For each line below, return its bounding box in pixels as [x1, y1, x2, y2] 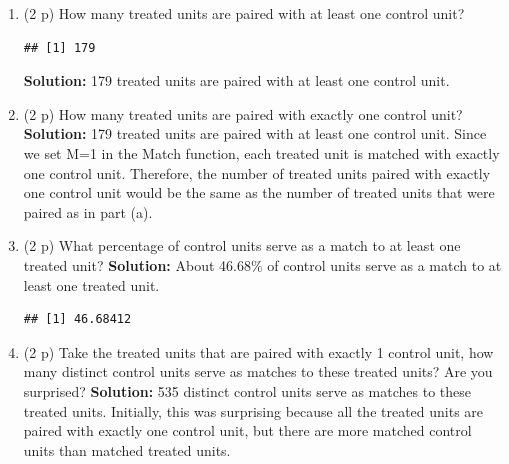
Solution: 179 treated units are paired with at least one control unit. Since [23, 123, 487, 144]
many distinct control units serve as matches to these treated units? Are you [23, 361, 493, 382]
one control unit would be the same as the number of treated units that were [23, 182, 495, 203]
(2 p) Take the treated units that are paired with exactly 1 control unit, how [23, 341, 494, 362]
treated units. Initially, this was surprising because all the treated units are [23, 400, 484, 421]
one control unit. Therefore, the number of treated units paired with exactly [23, 162, 491, 183]
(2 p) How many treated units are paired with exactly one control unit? [23, 103, 463, 124]
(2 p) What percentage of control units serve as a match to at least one [23, 235, 461, 256]
